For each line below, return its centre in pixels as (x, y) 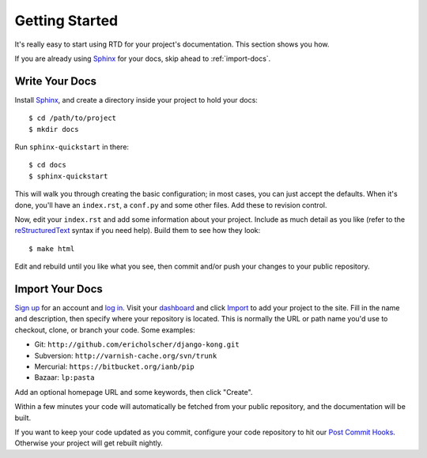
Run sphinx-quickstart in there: (72, 147)
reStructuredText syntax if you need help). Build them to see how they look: (138, 231)
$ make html (52, 248)
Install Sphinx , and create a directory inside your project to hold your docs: (136, 99)
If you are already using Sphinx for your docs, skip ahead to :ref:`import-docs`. (143, 58)
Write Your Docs (56, 81)
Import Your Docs (59, 289)
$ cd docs (47, 165)
